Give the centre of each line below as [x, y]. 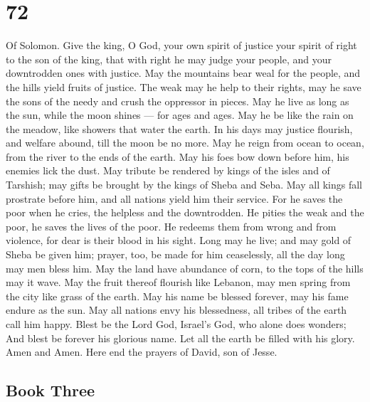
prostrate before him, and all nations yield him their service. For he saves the [174, 198]
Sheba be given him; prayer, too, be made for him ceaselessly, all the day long [175, 254]
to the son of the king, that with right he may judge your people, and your [169, 59]
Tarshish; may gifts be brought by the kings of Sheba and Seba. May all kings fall [184, 185]
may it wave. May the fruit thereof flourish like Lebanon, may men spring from [178, 282]
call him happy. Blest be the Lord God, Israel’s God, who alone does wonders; [176, 324]
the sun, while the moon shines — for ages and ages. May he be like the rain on [180, 115]
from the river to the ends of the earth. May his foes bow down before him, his [178, 156]
